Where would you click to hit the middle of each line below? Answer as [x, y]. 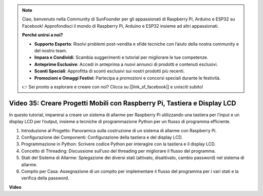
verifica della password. [45, 178]
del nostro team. [51, 51]
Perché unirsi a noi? [43, 35]
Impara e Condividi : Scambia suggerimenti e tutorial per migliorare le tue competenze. [121, 57]
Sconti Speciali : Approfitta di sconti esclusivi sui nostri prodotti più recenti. [110, 71]
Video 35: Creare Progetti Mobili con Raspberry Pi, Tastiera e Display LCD [122, 103]
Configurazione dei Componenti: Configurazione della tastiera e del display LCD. [102, 137]
